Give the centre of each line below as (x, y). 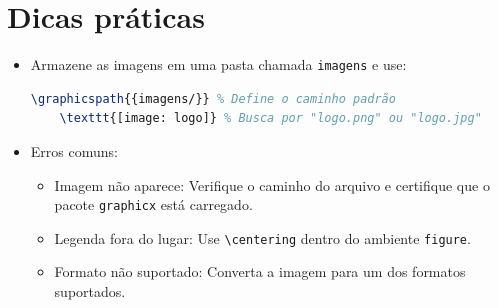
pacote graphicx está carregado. (153, 204)
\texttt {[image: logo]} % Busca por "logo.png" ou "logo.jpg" (270, 118)
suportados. (90, 291)
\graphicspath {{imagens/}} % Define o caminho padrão (213, 98)
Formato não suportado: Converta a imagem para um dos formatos (260, 271)
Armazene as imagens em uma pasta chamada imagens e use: (218, 64)
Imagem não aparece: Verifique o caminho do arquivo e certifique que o (272, 184)
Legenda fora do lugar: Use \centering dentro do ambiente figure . (262, 237)
